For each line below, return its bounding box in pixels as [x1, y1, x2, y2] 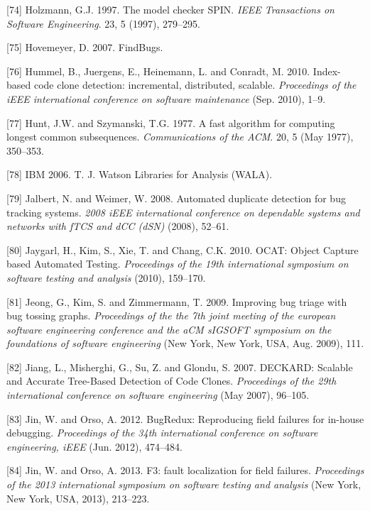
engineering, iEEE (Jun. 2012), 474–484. [6, 439, 183, 454]
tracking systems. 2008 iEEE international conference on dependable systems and [6, 204, 360, 219]
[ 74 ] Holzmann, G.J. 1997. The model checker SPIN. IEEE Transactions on [6, 2, 334, 16]
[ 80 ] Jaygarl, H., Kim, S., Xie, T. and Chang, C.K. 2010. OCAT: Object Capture [6, 242, 359, 257]
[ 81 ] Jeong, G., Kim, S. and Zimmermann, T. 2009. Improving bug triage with [6, 294, 347, 309]
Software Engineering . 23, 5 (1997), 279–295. [6, 16, 200, 31]
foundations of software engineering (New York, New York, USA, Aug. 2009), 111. [6, 336, 364, 351]
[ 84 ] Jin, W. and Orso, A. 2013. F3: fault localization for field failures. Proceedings [6, 463, 364, 478]
